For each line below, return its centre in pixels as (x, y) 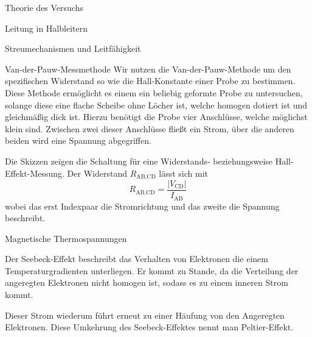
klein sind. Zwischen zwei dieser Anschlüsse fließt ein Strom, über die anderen (150, 128)
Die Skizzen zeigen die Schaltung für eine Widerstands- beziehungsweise (139, 161)
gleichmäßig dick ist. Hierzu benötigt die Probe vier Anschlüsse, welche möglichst (156, 117)
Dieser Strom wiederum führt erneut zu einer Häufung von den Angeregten (145, 315)
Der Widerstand (97, 173)
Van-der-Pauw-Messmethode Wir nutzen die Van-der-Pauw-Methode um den (148, 69)
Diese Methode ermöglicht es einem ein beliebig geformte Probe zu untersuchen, (154, 92)
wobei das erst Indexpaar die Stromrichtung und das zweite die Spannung (142, 206)
